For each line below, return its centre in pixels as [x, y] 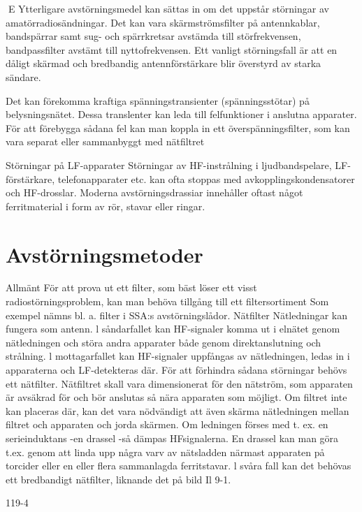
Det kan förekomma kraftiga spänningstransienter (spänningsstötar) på [158, 100]
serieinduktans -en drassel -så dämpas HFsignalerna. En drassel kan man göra [172, 438]
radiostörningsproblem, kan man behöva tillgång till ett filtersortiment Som [167, 301]
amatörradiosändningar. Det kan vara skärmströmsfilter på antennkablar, [163, 22]
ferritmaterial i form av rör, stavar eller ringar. [106, 206]
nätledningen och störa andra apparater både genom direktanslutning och [164, 342]
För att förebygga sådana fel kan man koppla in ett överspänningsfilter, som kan [178, 127]
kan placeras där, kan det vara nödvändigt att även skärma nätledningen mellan [178, 410]
